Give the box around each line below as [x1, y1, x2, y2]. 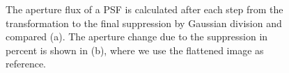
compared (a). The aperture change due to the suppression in [6, 29, 268, 44]
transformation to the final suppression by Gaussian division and [6, 15, 282, 30]
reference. [6, 56, 47, 71]
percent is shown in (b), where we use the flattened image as [6, 42, 264, 57]
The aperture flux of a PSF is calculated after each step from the [6, 2, 283, 16]
